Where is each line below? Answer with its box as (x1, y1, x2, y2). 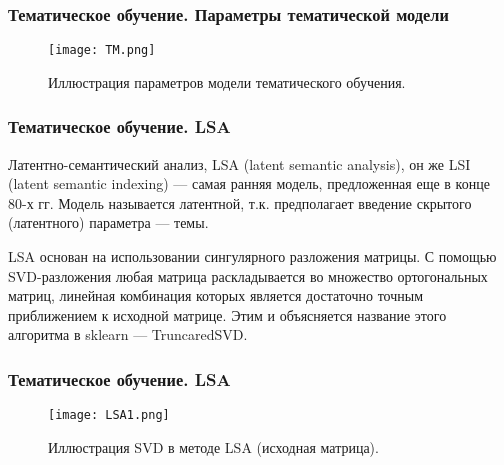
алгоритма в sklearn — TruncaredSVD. (8, 324, 248, 345)
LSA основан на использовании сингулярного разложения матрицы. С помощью (8, 246, 497, 267)
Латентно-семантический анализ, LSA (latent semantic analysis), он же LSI (8, 153, 471, 174)
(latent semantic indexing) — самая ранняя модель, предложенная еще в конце (8, 173, 490, 194)
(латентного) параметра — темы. (8, 212, 209, 233)
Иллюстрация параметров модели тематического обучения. (48, 71, 406, 92)
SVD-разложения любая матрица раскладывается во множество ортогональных (8, 265, 488, 286)
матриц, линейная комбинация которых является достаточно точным (8, 285, 423, 306)
